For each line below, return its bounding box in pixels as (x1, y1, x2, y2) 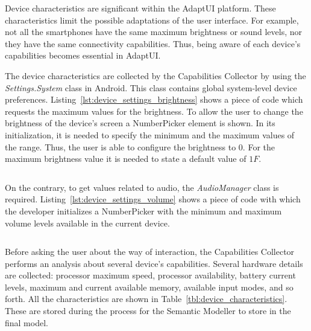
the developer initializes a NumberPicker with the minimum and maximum (5, 204, 282, 217)
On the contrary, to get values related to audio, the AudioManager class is (5, 181, 279, 193)
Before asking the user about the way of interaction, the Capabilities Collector (5, 245, 295, 258)
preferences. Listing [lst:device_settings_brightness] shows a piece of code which (5, 93, 303, 106)
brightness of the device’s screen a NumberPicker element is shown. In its (5, 117, 275, 129)
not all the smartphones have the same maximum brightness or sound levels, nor (5, 25, 302, 38)
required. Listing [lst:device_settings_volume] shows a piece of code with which (5, 193, 301, 205)
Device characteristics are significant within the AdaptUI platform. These (5, 2, 276, 14)
